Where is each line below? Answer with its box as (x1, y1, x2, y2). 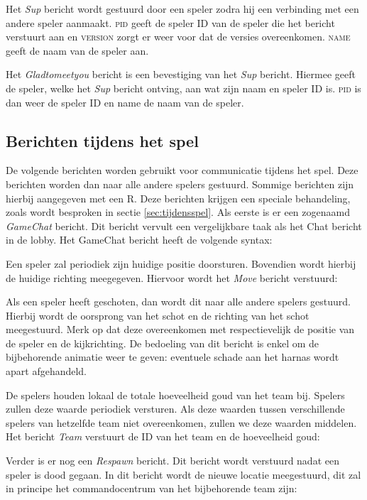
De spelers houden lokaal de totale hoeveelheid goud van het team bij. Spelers (6, 387, 345, 402)
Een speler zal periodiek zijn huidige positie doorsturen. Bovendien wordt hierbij (6, 256, 356, 271)
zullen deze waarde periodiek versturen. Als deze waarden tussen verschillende (6, 401, 345, 416)
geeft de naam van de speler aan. (6, 43, 149, 58)
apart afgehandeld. (6, 364, 87, 379)
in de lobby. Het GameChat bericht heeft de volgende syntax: (6, 232, 273, 247)
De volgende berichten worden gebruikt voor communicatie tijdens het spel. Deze (6, 163, 358, 178)
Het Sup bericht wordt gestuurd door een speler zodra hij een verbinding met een (6, 1, 359, 16)
